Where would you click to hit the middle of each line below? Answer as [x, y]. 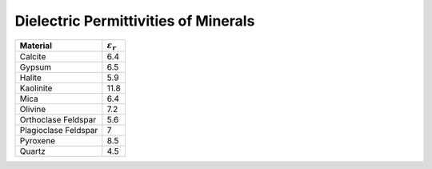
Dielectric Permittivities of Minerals [135, 21]
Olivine [33, 109]
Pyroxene [38, 140]
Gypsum [36, 66]
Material [36, 46]
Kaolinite [36, 88]
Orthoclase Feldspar [58, 119]
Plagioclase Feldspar [59, 130]
